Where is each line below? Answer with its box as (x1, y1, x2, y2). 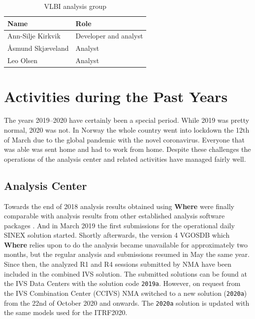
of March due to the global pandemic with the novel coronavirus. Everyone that (4, 134, 245, 144)
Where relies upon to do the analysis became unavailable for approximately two (4, 239, 248, 249)
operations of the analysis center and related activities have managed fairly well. (4, 153, 246, 164)
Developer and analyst (75, 31, 143, 41)
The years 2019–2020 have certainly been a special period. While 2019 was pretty (4, 115, 250, 125)
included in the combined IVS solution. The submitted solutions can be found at (4, 268, 247, 279)
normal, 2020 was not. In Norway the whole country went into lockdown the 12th (4, 124, 250, 135)
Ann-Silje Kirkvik (7, 31, 61, 41)
